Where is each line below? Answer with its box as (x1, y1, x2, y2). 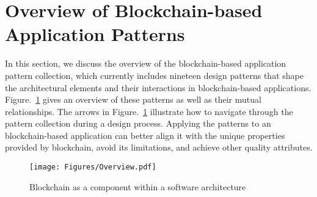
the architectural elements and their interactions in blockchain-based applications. (5, 81, 312, 94)
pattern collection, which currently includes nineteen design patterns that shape (5, 69, 304, 81)
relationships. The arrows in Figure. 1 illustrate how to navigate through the (5, 105, 293, 117)
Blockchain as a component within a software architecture (29, 180, 246, 193)
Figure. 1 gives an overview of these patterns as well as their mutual (5, 93, 261, 106)
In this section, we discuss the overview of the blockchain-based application (5, 57, 286, 70)
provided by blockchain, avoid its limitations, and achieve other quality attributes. (5, 141, 313, 154)
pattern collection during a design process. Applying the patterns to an (5, 117, 271, 130)
